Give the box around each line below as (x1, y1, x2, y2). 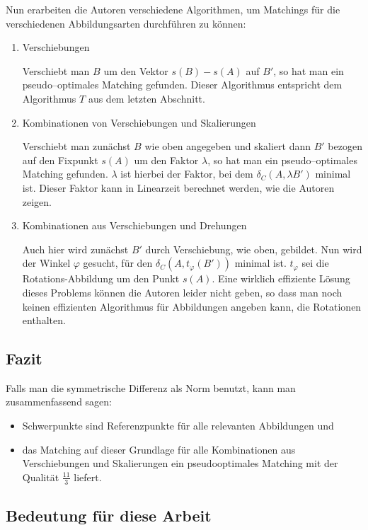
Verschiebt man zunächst (22, 139, 131, 154)
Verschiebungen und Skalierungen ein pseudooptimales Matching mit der (22, 456, 338, 471)
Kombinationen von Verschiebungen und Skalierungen (22, 115, 256, 129)
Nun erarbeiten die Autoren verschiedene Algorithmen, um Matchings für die (6, 2, 340, 16)
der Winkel (22, 255, 71, 270)
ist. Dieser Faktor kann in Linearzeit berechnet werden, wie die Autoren (22, 180, 335, 195)
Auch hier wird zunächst (22, 241, 129, 256)
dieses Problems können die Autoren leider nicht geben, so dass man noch (22, 284, 343, 299)
